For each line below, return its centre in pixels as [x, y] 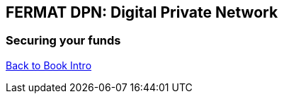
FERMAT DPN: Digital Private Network [142, 12]
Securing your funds [63, 41]
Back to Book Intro [49, 65]
